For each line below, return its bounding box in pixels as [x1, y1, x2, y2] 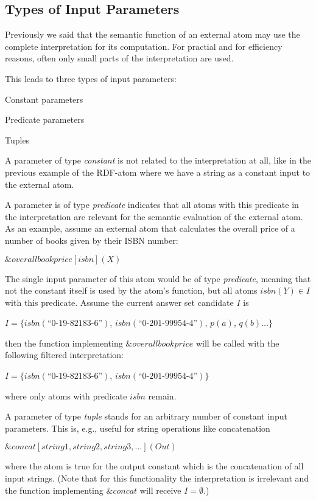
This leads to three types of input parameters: [5, 72, 177, 85]
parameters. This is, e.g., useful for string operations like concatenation [5, 421, 270, 434]
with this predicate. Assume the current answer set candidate [5, 295, 234, 308]
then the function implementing [5, 336, 123, 349]
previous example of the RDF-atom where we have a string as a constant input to [5, 165, 311, 178]
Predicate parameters [5, 113, 85, 126]
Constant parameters [5, 92, 83, 105]
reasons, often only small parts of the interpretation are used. [5, 52, 234, 64]
